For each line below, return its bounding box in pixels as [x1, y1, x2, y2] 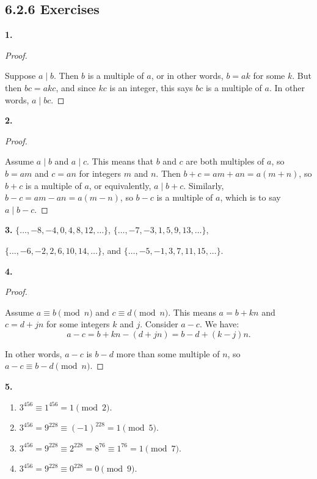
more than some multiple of [116, 347, 220, 360]
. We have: [199, 317, 239, 330]
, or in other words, [151, 69, 224, 82]
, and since [56, 81, 96, 94]
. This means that [86, 155, 154, 168]
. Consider [140, 317, 178, 330]
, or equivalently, [89, 179, 151, 191]
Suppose [5, 69, 36, 82]
